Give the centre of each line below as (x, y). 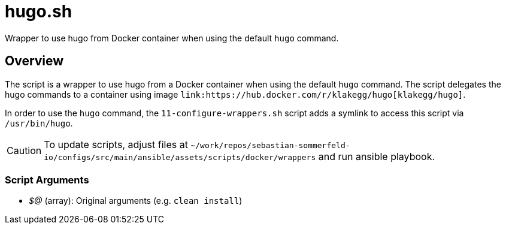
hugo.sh (39, 11)
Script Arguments (47, 180)
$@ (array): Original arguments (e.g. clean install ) (136, 201)
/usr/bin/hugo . (39, 123)
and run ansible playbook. (377, 156)
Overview (34, 61)
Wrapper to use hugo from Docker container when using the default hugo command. (172, 38)
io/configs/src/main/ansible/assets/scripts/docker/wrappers (180, 157)
